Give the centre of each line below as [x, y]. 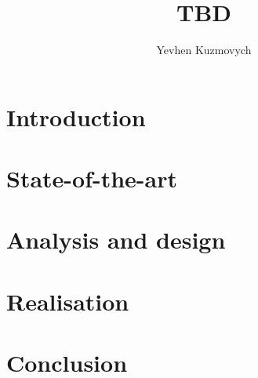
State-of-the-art [92, 178]
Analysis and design [116, 240]
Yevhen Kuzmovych [204, 50]
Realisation [68, 301]
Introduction [76, 116]
